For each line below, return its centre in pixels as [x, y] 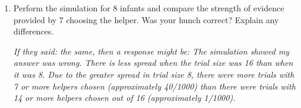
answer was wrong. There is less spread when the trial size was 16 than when [153, 63]
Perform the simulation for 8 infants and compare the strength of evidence [149, 8]
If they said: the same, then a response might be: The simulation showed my [151, 51]
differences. [34, 31]
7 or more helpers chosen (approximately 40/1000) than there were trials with [154, 86]
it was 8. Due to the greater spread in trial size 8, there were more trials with [154, 74]
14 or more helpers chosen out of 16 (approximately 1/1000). [124, 98]
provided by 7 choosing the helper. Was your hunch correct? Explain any [146, 19]
